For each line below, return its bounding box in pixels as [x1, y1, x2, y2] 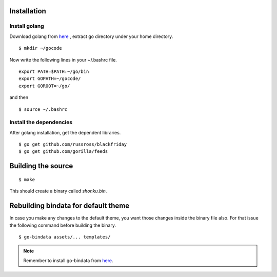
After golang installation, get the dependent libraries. [9, 129, 121, 135]
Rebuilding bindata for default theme [9, 202, 130, 210]
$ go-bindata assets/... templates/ [18, 234, 111, 240]
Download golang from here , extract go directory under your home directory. [9, 33, 173, 39]
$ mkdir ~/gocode [18, 45, 62, 51]
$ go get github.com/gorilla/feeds [18, 149, 108, 154]
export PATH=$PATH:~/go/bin [18, 68, 89, 74]
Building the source [9, 162, 73, 170]
